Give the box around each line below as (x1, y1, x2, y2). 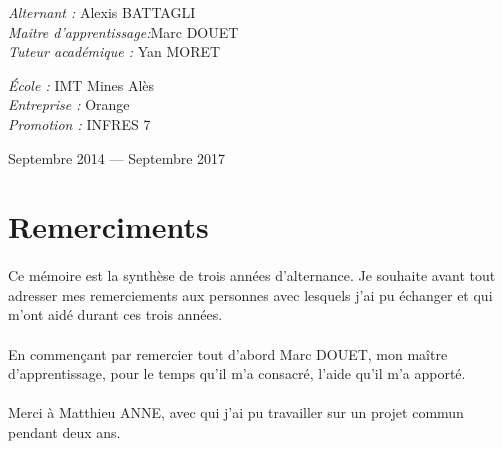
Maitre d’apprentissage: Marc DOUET (8, 21, 239, 42)
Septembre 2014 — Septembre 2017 (8, 147, 226, 168)
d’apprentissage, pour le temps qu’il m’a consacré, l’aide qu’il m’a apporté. (8, 363, 466, 384)
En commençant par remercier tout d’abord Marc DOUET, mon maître (8, 343, 448, 364)
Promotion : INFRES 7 (8, 113, 151, 134)
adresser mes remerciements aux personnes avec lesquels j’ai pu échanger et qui (8, 284, 493, 305)
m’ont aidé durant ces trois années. (8, 304, 223, 325)
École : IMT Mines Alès (8, 74, 155, 95)
